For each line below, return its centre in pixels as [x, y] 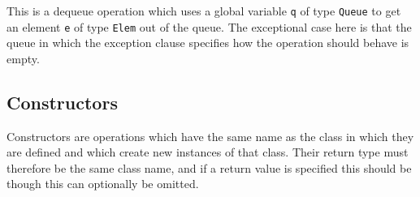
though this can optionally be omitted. [103, 184]
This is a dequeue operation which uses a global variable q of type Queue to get [204, 11]
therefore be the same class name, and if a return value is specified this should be [209, 167]
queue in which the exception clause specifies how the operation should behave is [208, 43]
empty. [23, 58]
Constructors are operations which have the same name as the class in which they [210, 136]
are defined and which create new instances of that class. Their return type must [208, 152]
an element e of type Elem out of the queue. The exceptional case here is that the [209, 26]
